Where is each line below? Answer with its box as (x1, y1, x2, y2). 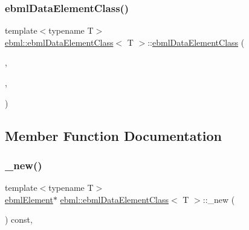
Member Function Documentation (5, 126, 222, 145)
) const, (5, 213, 33, 226)
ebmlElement (5, 193, 53, 205)
